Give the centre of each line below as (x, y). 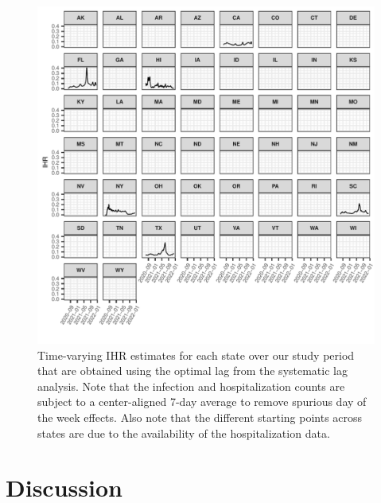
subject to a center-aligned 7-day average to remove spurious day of (202, 402)
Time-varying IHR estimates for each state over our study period (196, 355)
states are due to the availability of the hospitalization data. (184, 433)
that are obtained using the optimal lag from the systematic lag (192, 370)
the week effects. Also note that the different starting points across (200, 417)
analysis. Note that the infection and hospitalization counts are (191, 386)
